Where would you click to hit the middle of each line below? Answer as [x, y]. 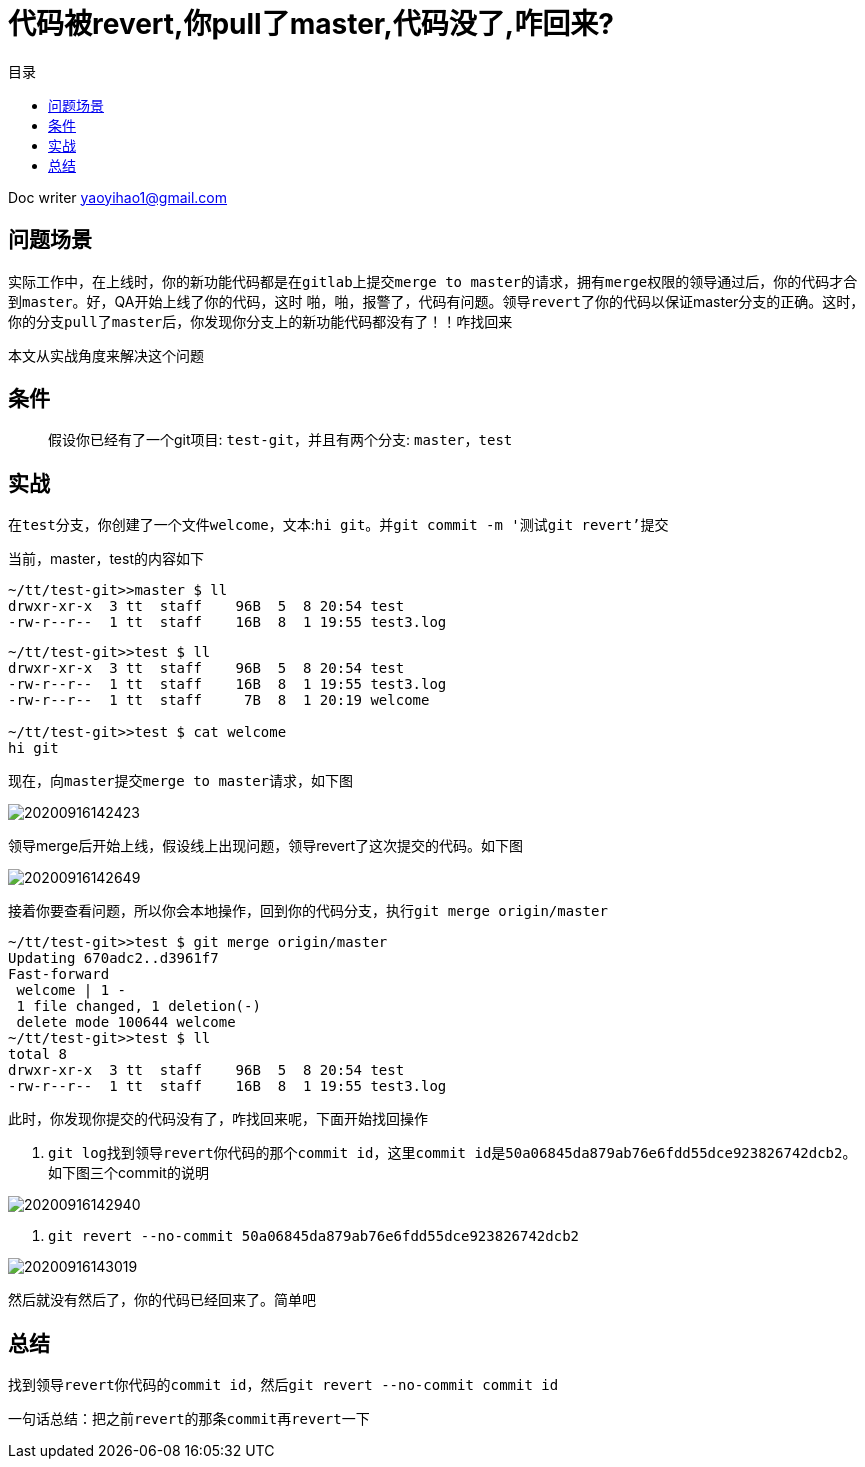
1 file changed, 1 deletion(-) [138, 1006]
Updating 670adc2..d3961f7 [113, 958]
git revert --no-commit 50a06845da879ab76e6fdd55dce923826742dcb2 [314, 1236]
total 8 [38, 1054]
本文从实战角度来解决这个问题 [106, 355]
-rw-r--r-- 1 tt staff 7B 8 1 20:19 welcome [219, 700]
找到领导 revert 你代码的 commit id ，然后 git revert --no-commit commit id [283, 1385]
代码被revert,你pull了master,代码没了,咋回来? [311, 24]
